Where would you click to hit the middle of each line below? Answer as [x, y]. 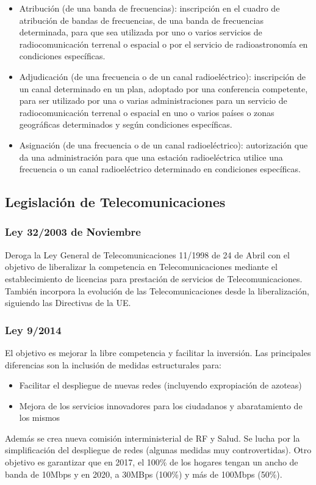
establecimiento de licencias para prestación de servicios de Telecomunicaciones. [154, 278]
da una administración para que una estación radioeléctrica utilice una [151, 157]
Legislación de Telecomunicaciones [115, 202]
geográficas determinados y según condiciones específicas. [126, 124]
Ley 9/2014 [33, 330]
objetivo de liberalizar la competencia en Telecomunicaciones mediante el [141, 267]
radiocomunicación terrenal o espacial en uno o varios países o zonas [147, 112]
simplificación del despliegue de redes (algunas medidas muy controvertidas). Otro [158, 450]
